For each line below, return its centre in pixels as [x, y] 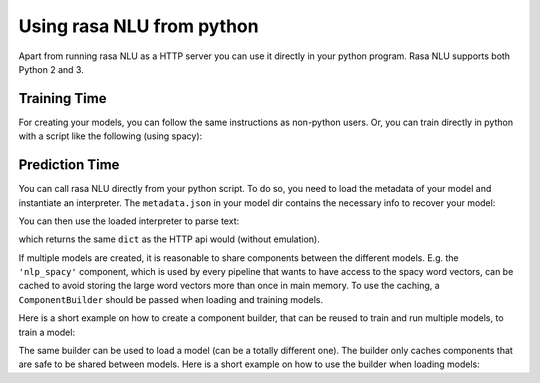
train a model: [46, 332]
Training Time [62, 98]
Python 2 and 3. [51, 69]
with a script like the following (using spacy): [110, 136]
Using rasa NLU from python [138, 26]
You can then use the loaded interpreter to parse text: [129, 221]
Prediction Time [69, 165]
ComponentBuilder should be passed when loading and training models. [171, 299]
